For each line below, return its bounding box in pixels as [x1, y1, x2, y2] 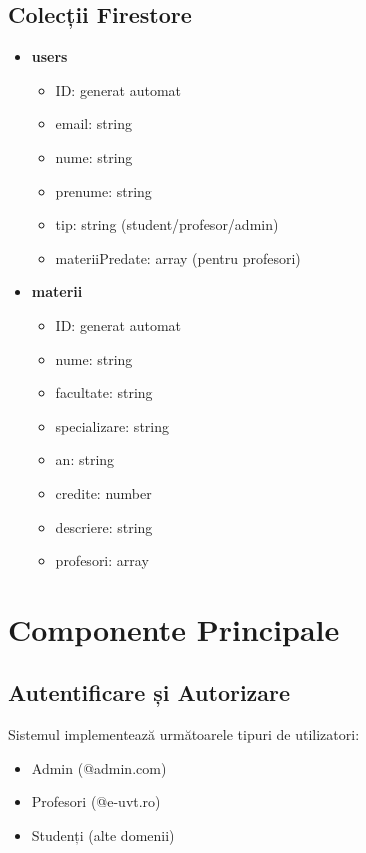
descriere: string [55, 516, 153, 537]
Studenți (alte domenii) [31, 825, 175, 846]
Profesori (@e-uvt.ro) [31, 791, 161, 812]
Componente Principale [8, 608, 340, 649]
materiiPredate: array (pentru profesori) [55, 247, 301, 268]
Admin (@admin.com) [31, 757, 167, 778]
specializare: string [55, 415, 169, 436]
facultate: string [55, 382, 153, 403]
